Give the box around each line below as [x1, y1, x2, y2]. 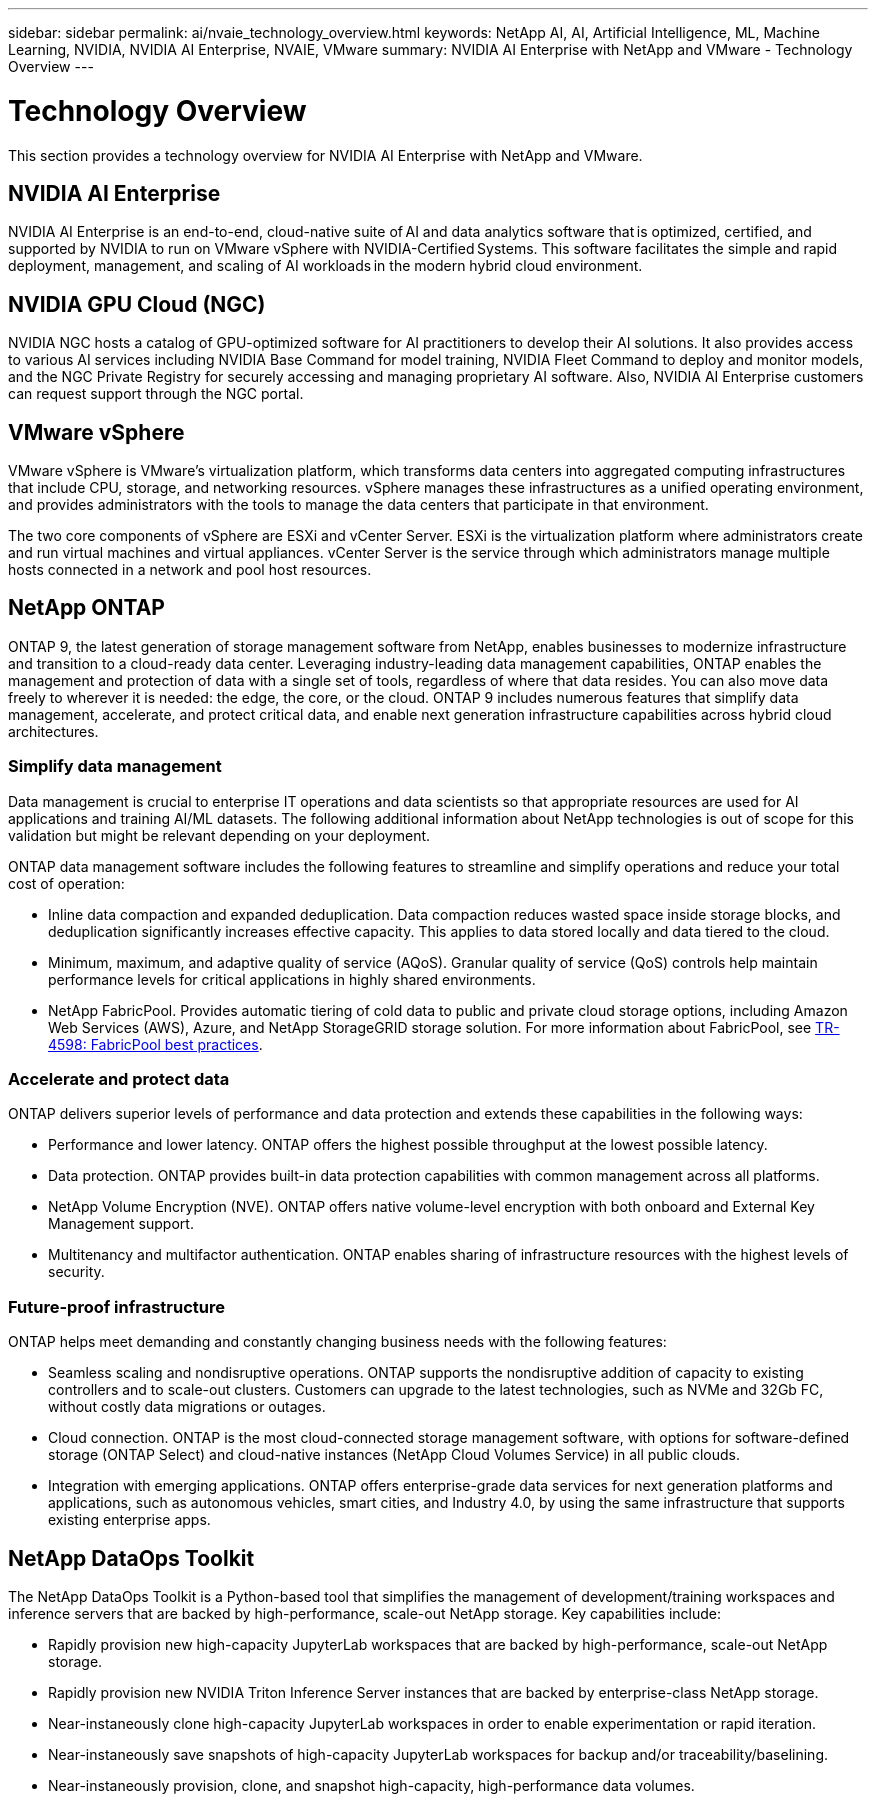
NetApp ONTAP [8, 595, 165, 621]
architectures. [8, 722, 99, 740]
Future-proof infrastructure [8, 1296, 225, 1317]
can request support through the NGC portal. [8, 385, 304, 403]
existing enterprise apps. [48, 1511, 211, 1529]
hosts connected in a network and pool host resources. [8, 561, 372, 579]
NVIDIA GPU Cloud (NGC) [8, 291, 266, 317]
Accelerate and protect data [8, 1069, 230, 1089]
